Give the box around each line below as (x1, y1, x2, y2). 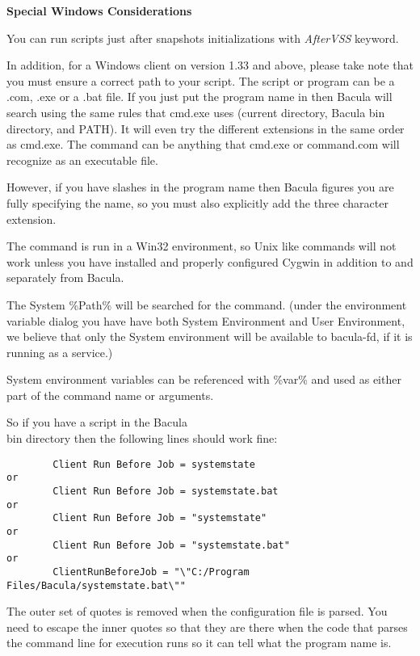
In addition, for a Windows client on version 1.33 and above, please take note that (6, 57, 414, 74)
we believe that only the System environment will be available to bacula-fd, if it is (6, 328, 413, 345)
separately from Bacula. (6, 269, 124, 286)
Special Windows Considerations (6, 2, 192, 19)
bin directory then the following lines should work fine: (6, 430, 278, 447)
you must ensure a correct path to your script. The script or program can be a (6, 72, 395, 89)
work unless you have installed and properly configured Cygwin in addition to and (6, 253, 414, 270)
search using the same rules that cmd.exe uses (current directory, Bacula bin (6, 103, 385, 120)
